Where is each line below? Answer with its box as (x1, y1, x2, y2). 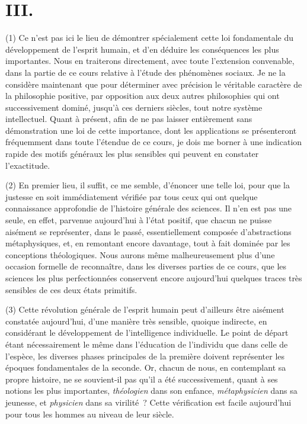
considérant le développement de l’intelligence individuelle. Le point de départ (5, 326, 289, 339)
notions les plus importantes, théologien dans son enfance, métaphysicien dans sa (5, 384, 298, 397)
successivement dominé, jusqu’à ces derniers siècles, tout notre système (5, 101, 263, 113)
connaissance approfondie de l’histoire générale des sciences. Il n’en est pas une (5, 202, 292, 214)
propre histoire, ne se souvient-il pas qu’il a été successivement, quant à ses (5, 372, 278, 385)
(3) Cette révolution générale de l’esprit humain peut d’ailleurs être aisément (5, 303, 284, 316)
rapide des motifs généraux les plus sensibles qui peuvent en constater (5, 147, 259, 160)
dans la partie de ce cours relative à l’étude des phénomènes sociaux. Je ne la (5, 66, 286, 78)
